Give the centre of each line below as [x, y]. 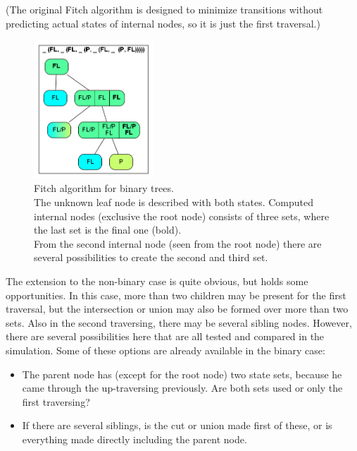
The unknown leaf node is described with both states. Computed [174, 202]
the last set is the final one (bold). [108, 230]
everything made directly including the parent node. [134, 439]
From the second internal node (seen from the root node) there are [178, 243]
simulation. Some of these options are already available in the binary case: [165, 350]
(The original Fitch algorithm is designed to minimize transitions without [164, 9]
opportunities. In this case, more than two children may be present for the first [176, 295]
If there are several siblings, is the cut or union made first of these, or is [177, 425]
